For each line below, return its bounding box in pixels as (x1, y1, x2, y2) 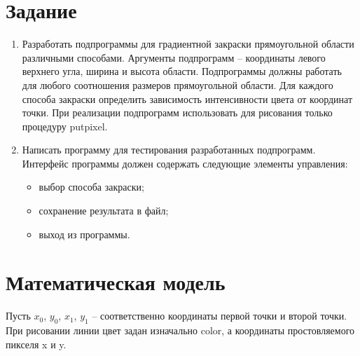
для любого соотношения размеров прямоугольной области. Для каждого (22, 77, 333, 92)
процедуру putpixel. (22, 118, 108, 133)
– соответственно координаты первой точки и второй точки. (92, 308, 347, 323)
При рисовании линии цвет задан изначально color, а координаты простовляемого (6, 323, 355, 338)
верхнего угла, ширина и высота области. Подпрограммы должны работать (22, 64, 342, 78)
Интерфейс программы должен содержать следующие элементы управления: (22, 156, 348, 170)
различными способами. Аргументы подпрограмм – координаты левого (22, 50, 326, 64)
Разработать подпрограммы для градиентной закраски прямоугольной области (22, 36, 354, 51)
